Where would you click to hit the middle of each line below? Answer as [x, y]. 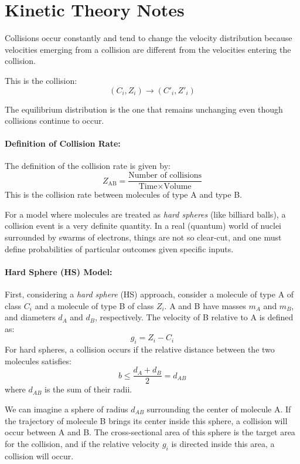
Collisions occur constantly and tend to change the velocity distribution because [149, 38]
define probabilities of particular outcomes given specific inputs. [119, 248]
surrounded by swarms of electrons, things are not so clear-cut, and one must [143, 237]
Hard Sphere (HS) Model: [59, 271]
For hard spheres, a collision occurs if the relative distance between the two [140, 349]
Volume [178, 187]
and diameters [30, 317]
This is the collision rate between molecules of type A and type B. [123, 194]
